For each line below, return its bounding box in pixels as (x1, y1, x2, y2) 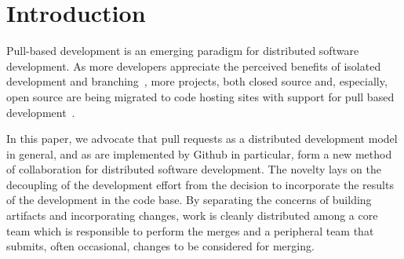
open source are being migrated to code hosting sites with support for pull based (6, 88, 395, 104)
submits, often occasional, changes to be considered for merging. (6, 238, 315, 254)
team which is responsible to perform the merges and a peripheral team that (6, 222, 374, 239)
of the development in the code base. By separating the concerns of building (6, 192, 372, 208)
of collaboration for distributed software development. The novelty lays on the (6, 161, 381, 177)
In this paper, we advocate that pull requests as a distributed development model (6, 130, 398, 147)
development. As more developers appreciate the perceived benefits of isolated (6, 57, 381, 74)
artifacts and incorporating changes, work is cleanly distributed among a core (6, 207, 378, 224)
